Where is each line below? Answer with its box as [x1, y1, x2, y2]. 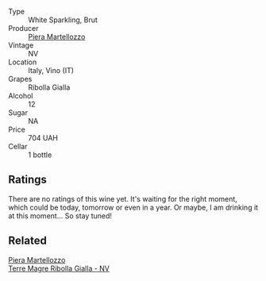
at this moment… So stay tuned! [8, 210, 113, 221]
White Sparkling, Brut [28, 15, 98, 25]
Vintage [8, 40, 34, 50]
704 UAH [28, 133, 58, 142]
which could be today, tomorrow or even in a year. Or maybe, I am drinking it [8, 202, 259, 212]
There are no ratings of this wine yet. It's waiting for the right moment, [8, 194, 238, 203]
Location [8, 57, 37, 67]
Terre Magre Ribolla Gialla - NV [8, 264, 110, 273]
